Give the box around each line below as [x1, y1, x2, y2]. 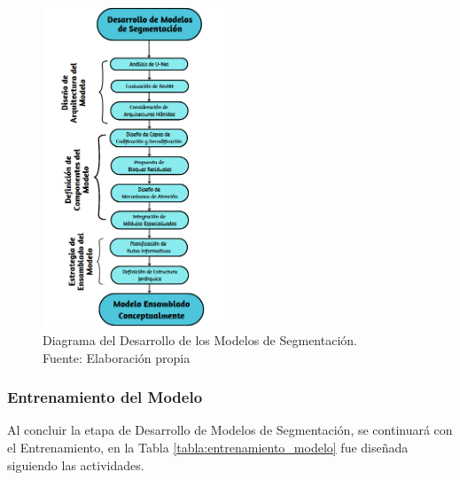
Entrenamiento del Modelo [7, 386, 203, 408]
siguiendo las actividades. [7, 455, 144, 474]
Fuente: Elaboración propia [43, 348, 191, 366]
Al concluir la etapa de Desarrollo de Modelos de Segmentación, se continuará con [7, 421, 453, 439]
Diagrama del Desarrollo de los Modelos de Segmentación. [43, 330, 357, 349]
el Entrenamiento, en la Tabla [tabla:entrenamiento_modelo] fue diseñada [7, 437, 409, 456]
